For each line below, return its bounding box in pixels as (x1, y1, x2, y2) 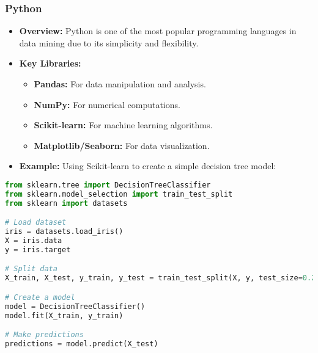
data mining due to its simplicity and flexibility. (19, 36, 199, 49)
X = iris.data (5, 236, 62, 245)
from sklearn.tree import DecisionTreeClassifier (5, 180, 211, 189)
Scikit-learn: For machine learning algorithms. (34, 118, 213, 131)
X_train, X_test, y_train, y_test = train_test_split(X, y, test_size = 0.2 (5, 274, 316, 283)
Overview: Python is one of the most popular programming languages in (19, 24, 297, 37)
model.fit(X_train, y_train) (5, 311, 124, 320)
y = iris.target (5, 245, 71, 254)
